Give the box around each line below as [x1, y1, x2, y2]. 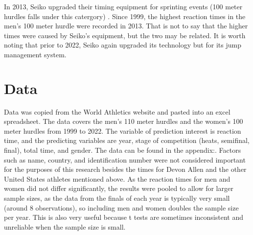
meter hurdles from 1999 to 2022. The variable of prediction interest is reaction [4, 125, 241, 136]
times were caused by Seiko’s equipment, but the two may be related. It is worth [4, 30, 246, 40]
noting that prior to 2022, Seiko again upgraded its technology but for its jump [4, 40, 241, 50]
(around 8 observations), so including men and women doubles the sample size [4, 202, 239, 212]
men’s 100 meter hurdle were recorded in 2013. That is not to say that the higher [4, 21, 248, 31]
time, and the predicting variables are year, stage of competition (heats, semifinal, [4, 135, 250, 145]
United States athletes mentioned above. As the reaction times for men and [4, 173, 230, 184]
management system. [4, 49, 67, 59]
